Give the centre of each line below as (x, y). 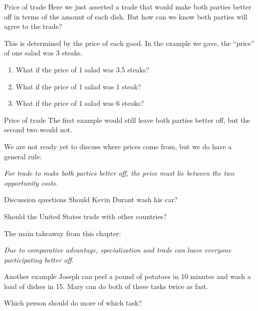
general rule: (23, 156)
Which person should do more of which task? (73, 303)
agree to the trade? (33, 26)
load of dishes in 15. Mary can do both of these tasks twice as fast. (106, 286)
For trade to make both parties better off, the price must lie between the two (119, 173)
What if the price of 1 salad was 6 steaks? (80, 103)
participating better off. (39, 259)
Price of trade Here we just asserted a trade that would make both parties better (128, 6)
